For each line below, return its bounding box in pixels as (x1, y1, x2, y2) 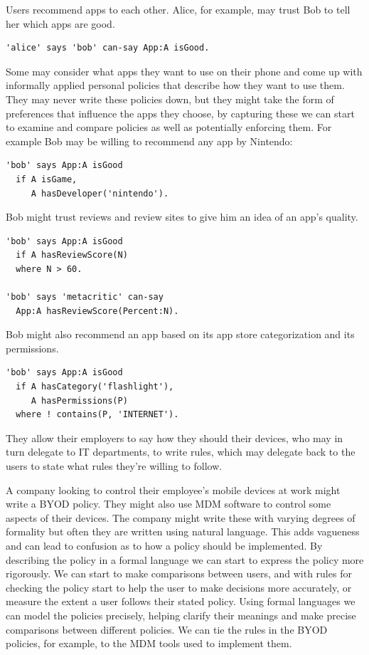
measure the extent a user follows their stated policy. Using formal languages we (6, 594, 355, 609)
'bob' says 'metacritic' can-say (6, 292, 164, 303)
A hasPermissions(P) (31, 395, 128, 406)
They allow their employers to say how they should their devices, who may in (6, 430, 343, 445)
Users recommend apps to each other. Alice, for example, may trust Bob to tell (6, 2, 351, 16)
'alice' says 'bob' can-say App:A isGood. (6, 43, 210, 53)
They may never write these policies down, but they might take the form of (6, 91, 334, 106)
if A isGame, (16, 174, 77, 184)
